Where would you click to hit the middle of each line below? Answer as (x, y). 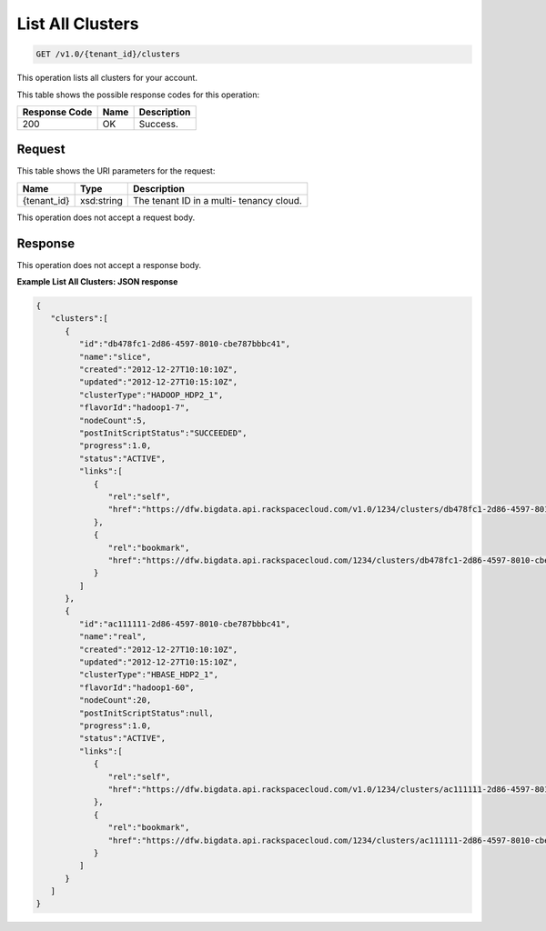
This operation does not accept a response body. (109, 265)
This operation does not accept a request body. (106, 217)
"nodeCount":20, (115, 701)
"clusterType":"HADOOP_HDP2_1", (151, 395)
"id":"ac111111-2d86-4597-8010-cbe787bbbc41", (185, 624)
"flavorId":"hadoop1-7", (134, 408)
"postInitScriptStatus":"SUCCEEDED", (163, 433)
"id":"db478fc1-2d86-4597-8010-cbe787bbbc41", (185, 344)
